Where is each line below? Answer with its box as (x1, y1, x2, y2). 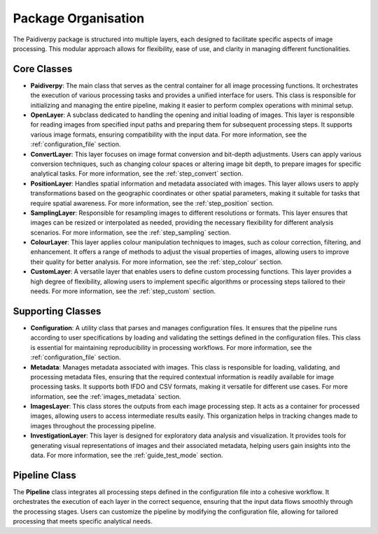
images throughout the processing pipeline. (30, 421, 157, 430)
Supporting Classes (13, 305, 101, 317)
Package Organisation (13, 10, 145, 26)
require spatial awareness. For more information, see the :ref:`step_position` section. (30, 199, 274, 207)
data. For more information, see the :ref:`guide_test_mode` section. (30, 451, 223, 460)
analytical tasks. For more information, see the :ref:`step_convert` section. (30, 169, 244, 178)
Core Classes (13, 63, 73, 75)
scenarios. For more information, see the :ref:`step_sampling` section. (30, 228, 231, 237)
